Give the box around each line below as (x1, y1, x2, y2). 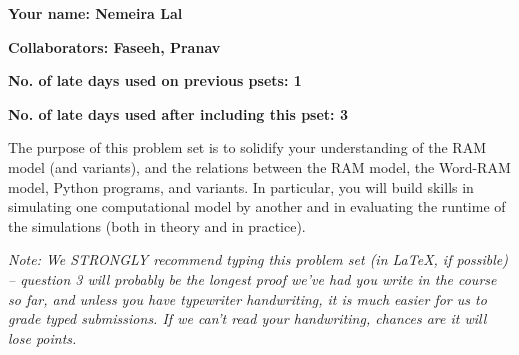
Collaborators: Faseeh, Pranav (8, 36, 221, 57)
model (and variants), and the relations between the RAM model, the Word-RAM (8, 156, 511, 177)
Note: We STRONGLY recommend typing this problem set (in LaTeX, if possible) (8, 249, 508, 270)
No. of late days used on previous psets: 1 (8, 70, 302, 91)
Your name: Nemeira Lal (8, 3, 183, 23)
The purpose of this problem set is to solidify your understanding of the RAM (8, 137, 487, 158)
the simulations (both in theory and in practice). (8, 215, 306, 236)
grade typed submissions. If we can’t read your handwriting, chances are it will (8, 308, 487, 329)
